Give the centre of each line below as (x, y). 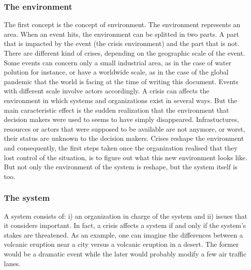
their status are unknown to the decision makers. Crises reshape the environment (124, 138)
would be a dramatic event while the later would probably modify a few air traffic (125, 253)
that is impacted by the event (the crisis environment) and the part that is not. (122, 43)
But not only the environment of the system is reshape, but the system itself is (121, 167)
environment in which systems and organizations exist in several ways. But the (121, 100)
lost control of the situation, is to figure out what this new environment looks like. (126, 157)
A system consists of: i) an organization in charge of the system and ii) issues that (126, 216)
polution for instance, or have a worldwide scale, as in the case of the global (116, 72)
